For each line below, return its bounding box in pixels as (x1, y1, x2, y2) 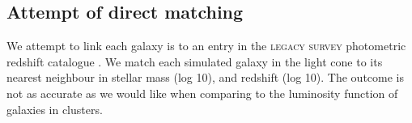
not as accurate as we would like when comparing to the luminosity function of (6, 84, 398, 101)
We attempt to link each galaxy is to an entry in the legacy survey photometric (6, 37, 406, 54)
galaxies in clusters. (6, 100, 103, 117)
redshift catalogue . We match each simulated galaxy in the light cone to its (6, 53, 383, 70)
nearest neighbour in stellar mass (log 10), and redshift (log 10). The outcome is (6, 69, 404, 86)
